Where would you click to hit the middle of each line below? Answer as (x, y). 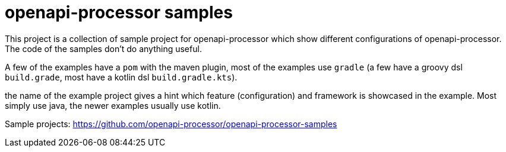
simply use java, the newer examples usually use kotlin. (113, 105)
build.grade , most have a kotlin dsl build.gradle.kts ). (121, 77)
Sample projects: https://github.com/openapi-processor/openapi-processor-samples (171, 124)
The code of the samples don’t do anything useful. (103, 48)
